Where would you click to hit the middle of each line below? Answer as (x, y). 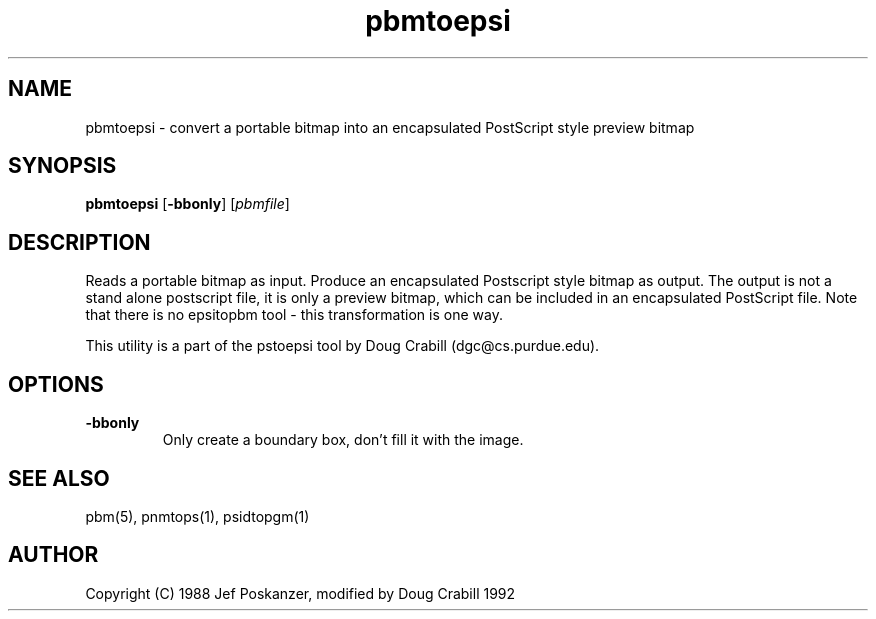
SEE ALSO (59, 478)
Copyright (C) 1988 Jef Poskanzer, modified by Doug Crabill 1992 (300, 593)
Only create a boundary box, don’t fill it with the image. (343, 440)
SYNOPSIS (62, 166)
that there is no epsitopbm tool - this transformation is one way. (294, 315)
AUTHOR (53, 555)
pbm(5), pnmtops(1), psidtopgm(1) (197, 516)
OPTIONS (56, 384)
